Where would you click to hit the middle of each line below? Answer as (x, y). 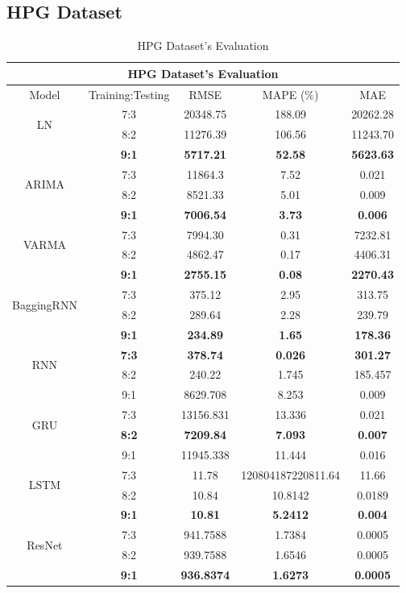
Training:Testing (129, 94)
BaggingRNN (45, 304)
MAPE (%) (290, 94)
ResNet (45, 544)
